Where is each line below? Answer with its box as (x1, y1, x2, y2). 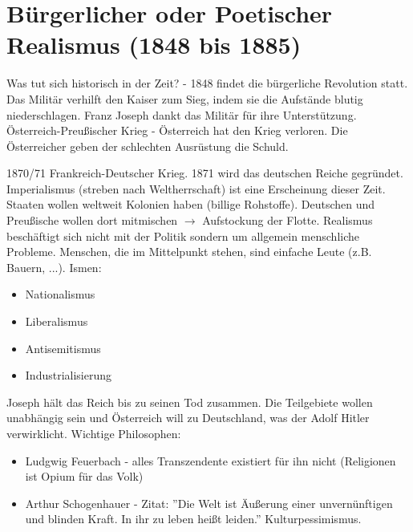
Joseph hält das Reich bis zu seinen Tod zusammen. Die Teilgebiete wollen (6, 393, 373, 410)
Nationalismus (25, 286, 95, 303)
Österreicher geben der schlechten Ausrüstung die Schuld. (6, 137, 289, 154)
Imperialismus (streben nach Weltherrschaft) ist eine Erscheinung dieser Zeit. (6, 180, 386, 197)
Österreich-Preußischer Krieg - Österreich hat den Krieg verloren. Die (6, 122, 348, 139)
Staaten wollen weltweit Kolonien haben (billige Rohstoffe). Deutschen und (6, 196, 375, 213)
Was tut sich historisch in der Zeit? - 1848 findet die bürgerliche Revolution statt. (6, 75, 408, 91)
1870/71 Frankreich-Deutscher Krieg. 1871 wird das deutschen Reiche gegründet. (6, 164, 403, 181)
